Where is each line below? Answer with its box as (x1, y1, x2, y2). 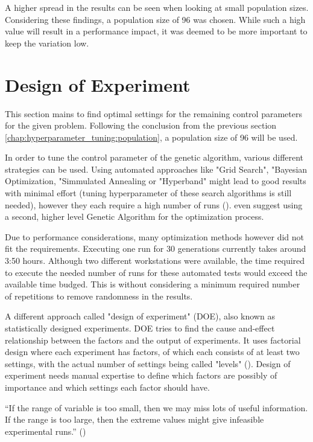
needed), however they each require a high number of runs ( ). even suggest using (5, 198, 303, 211)
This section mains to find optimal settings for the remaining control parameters (5, 107, 302, 120)
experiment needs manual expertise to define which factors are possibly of (5, 369, 277, 382)
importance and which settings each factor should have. (5, 380, 210, 393)
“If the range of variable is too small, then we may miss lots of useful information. (5, 401, 308, 414)
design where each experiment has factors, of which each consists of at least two (5, 345, 300, 358)
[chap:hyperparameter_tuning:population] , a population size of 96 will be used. (5, 130, 298, 143)
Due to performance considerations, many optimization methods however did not (5, 230, 305, 243)
